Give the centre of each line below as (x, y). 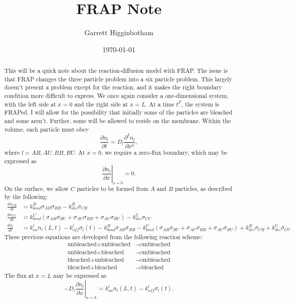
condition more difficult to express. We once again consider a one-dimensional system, (116, 96)
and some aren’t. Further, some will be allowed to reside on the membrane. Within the (118, 121)
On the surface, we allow (36, 188)
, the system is (200, 104)
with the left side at (30, 104)
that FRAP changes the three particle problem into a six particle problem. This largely (118, 79)
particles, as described (203, 188)
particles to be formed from (113, 188)
